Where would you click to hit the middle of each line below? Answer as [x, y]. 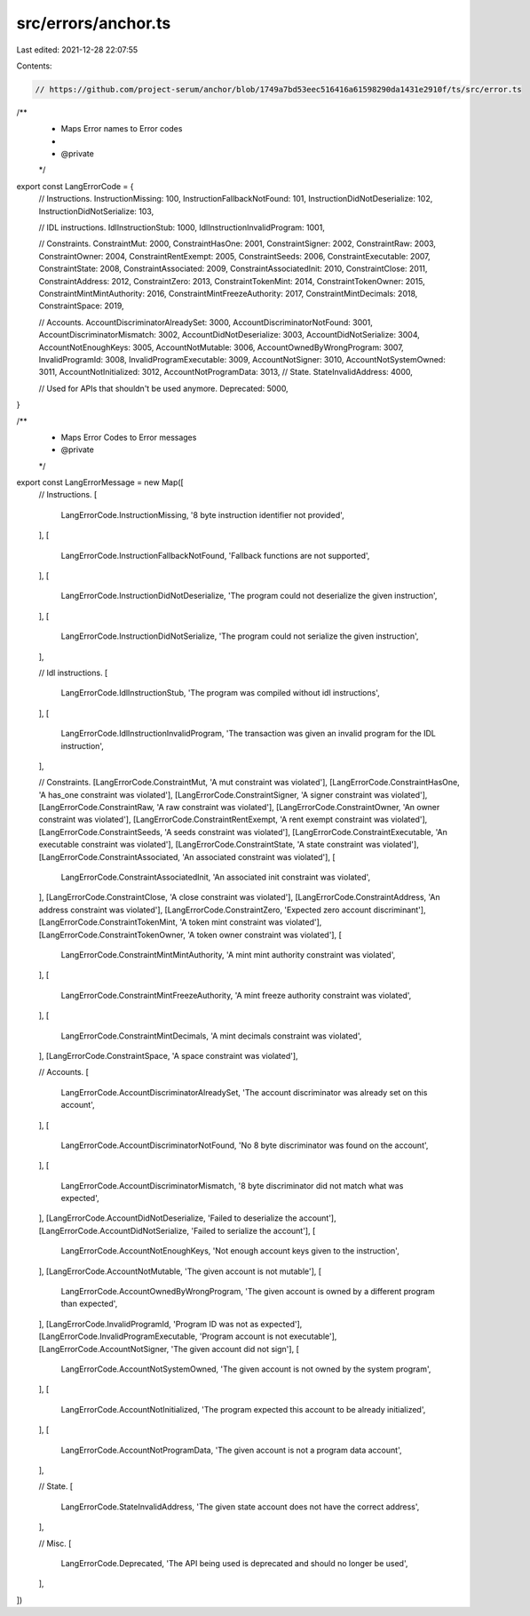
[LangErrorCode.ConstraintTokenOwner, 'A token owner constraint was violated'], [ [190, 935]
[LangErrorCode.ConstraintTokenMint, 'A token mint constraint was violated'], [180, 922]
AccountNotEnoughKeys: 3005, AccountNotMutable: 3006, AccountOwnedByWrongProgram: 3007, [221, 347]
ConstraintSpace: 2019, [81, 306]
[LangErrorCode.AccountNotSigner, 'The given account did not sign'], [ [169, 1349]
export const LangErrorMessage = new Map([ [100, 482]
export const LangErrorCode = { [75, 186]
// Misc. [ [55, 1543]
